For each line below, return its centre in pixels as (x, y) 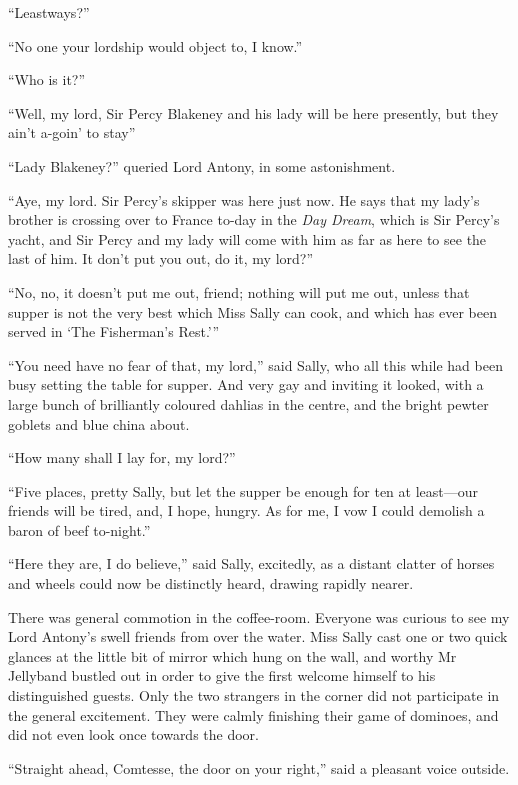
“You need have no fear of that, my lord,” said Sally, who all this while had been (255, 364)
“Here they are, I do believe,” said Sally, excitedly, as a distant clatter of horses (251, 563)
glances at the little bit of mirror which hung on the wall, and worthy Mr (232, 655)
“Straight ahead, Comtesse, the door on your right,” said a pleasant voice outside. (259, 767)
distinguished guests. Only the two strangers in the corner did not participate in (254, 695)
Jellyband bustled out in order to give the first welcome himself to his (222, 675)
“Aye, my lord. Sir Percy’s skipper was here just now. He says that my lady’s (244, 199)
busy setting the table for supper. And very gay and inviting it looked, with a (246, 384)
